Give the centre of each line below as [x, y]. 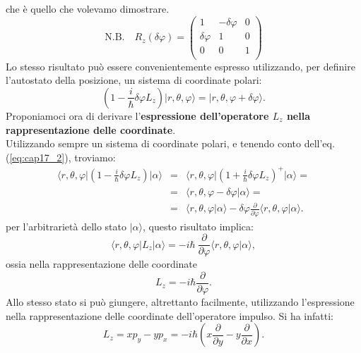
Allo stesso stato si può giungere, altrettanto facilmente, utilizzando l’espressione [180, 302]
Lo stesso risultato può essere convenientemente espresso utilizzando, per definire [180, 66]
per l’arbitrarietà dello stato [66, 226]
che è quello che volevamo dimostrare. [88, 8]
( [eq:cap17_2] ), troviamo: [61, 157]
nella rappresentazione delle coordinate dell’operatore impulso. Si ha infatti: [170, 315]
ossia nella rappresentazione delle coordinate [102, 264]
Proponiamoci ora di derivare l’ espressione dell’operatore [137, 115]
